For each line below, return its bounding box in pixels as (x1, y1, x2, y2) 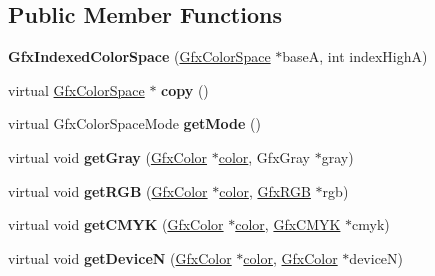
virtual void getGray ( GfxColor (8, 146, 208, 167)
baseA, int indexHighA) (282, 46, 428, 67)
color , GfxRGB (219, 180, 311, 201)
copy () (161, 79, 209, 100)
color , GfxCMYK (235, 214, 341, 235)
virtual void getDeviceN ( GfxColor (8, 247, 232, 268)
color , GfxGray (218, 146, 311, 167)
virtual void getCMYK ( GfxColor (8, 214, 224, 235)
